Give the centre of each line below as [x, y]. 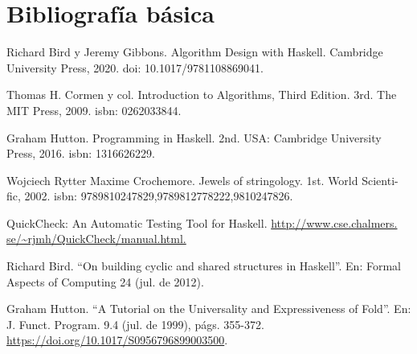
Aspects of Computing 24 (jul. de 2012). [105, 281]
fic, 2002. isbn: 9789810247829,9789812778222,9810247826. [150, 196]
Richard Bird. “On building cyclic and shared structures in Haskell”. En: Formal [204, 266]
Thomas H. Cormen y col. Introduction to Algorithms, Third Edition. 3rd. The [202, 95]
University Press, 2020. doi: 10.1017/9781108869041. [135, 67]
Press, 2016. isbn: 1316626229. [81, 153]
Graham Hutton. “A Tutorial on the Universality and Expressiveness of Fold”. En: [209, 309]
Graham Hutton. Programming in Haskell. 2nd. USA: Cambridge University [194, 137]
